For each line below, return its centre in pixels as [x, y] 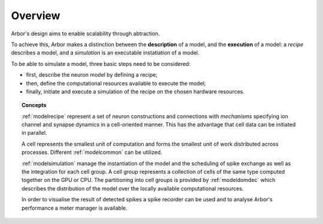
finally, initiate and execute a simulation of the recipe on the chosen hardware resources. [135, 91]
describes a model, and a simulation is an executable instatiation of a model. [105, 53]
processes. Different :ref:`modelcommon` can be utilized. [92, 152]
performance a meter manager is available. [75, 208]
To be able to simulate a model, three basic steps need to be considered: [101, 63]
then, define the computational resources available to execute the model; [116, 83]
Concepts [34, 105]
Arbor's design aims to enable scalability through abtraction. [86, 34]
